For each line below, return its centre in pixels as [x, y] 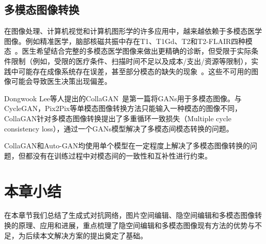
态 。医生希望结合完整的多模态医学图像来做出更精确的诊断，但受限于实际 [128, 51]
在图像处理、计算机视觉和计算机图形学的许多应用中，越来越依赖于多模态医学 [133, 31]
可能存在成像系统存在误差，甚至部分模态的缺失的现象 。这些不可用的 [135, 71]
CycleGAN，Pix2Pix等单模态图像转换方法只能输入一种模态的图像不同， [123, 108]
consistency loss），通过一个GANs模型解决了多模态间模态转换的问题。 [119, 128]
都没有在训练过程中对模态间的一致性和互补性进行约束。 [118, 155]
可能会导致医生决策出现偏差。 [61, 81]
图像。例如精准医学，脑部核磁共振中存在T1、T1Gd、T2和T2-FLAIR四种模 [128, 41]
